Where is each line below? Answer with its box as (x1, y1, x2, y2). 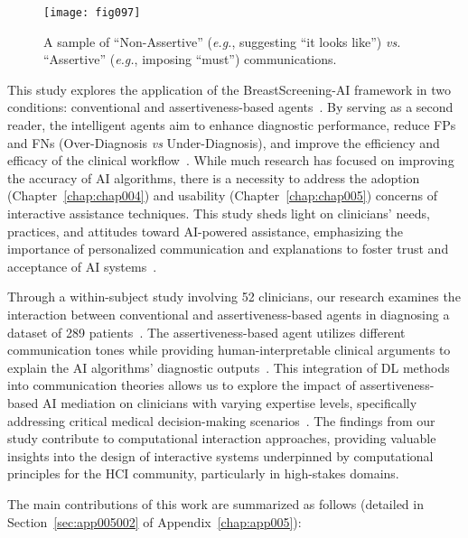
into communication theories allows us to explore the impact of (7, 376, 356, 394)
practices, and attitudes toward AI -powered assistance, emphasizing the (7, 221, 404, 240)
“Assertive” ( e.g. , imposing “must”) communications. (43, 50, 337, 69)
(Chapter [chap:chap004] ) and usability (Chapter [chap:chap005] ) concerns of (7, 186, 437, 205)
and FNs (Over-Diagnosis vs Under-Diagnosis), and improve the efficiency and (7, 133, 440, 152)
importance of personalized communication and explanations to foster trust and (7, 239, 449, 258)
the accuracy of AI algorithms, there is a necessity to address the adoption (7, 168, 420, 187)
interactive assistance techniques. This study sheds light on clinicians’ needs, (7, 204, 430, 222)
